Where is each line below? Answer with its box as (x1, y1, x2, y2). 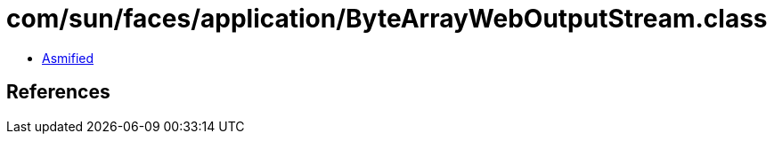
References (6, 81, 110, 104)
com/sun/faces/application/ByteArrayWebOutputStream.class (6, 4, 768, 34)
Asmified (42, 50, 94, 66)
